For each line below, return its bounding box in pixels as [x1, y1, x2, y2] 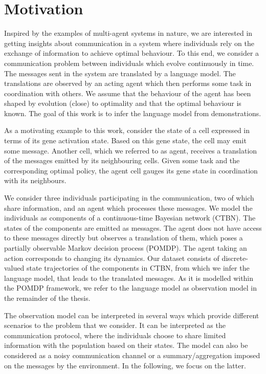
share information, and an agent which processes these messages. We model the [4, 202, 253, 213]
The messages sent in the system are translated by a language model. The [4, 68, 236, 78]
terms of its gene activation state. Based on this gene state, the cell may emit [4, 135, 247, 146]
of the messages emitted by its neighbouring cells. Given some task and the [4, 155, 240, 166]
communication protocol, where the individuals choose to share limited [4, 329, 226, 340]
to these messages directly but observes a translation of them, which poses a [4, 232, 243, 243]
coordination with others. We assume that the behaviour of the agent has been [4, 87, 251, 98]
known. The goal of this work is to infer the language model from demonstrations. [4, 107, 261, 118]
